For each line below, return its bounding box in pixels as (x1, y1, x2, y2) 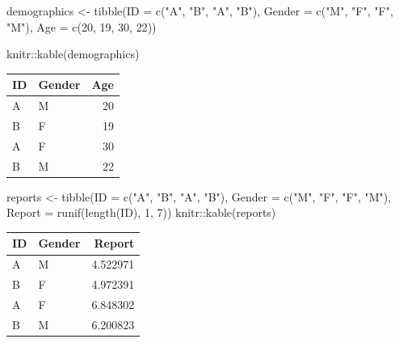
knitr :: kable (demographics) (6, 45, 140, 62)
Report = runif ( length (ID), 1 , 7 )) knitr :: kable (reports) (6, 204, 276, 221)
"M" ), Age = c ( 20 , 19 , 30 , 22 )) (6, 18, 157, 35)
